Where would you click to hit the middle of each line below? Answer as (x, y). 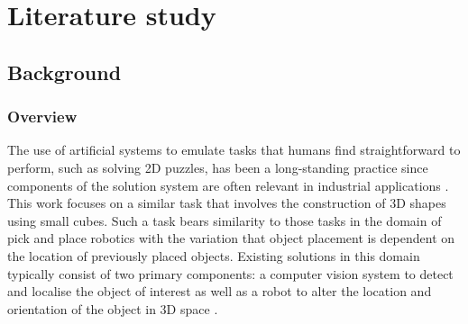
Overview (42, 117)
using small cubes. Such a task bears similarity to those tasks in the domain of (225, 220)
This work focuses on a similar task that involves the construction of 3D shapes (227, 203)
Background (64, 72)
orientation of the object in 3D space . (113, 308)
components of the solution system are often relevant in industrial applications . (228, 185)
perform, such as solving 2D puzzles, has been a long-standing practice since (218, 167)
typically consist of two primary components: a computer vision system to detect (230, 273)
